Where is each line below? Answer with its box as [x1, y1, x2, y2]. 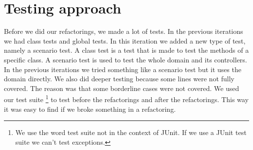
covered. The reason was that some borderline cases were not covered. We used [4, 83, 239, 93]
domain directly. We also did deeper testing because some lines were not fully [4, 74, 235, 84]
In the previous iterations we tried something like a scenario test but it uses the [4, 64, 241, 74]
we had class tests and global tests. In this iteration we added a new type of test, [4, 35, 246, 45]
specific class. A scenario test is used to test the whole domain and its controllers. [4, 54, 247, 64]
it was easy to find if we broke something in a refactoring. [4, 104, 176, 114]
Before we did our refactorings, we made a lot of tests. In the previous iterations [4, 26, 243, 36]
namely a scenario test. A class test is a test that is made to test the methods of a [4, 45, 249, 55]
